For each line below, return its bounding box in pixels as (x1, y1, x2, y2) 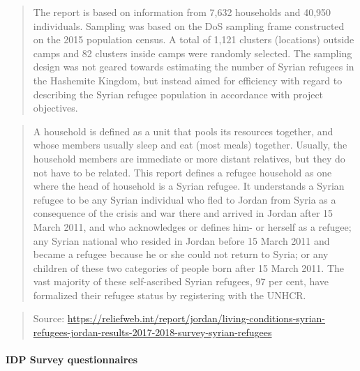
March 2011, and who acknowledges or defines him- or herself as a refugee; (33, 219, 352, 234)
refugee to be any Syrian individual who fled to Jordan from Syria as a (33, 192, 336, 206)
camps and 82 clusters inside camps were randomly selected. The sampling (33, 45, 352, 60)
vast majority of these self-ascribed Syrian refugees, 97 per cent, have (33, 274, 329, 289)
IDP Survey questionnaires (6, 352, 138, 367)
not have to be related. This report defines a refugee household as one (33, 165, 332, 179)
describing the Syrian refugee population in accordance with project (33, 86, 324, 101)
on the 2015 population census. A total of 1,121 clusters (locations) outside (33, 32, 354, 47)
